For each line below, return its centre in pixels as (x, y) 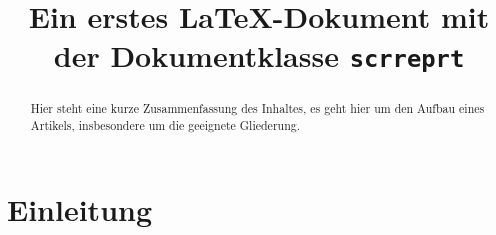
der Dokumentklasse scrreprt (259, 55)
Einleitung (80, 208)
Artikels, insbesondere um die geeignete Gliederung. (165, 125)
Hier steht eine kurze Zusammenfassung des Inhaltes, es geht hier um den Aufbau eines (257, 108)
